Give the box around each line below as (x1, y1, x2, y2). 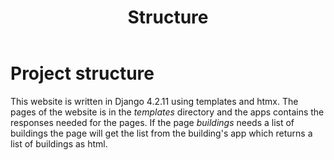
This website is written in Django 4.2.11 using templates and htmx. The (10, 95, 299, 107)
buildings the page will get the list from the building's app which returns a (10, 127, 313, 139)
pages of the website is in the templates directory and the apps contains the (10, 106, 325, 118)
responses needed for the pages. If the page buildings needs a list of (10, 116, 295, 128)
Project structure (10, 62, 155, 85)
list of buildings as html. (10, 137, 108, 150)
